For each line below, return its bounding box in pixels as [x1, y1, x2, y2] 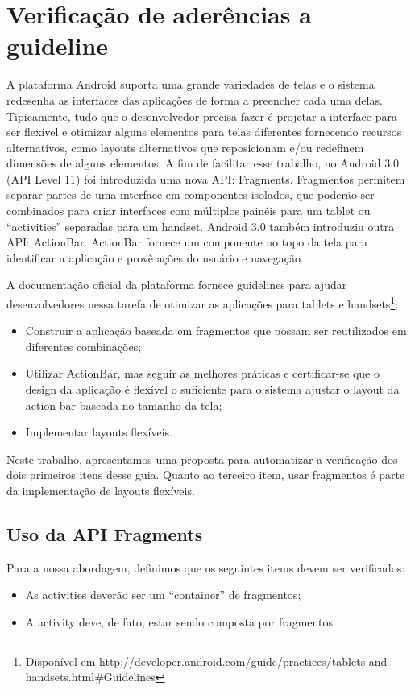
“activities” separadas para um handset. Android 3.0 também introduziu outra [6, 217, 395, 234]
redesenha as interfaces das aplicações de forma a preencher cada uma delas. [6, 91, 383, 108]
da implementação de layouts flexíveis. [6, 482, 195, 499]
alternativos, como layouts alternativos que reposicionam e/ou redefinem [6, 138, 364, 155]
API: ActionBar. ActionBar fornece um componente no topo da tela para [6, 233, 367, 250]
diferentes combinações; [25, 337, 142, 354]
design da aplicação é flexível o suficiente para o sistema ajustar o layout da [25, 381, 400, 398]
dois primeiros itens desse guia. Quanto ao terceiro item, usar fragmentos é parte [6, 466, 405, 483]
